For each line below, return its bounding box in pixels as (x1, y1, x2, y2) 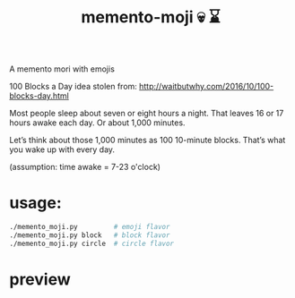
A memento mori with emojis (9, 64, 115, 74)
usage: (9, 193, 63, 213)
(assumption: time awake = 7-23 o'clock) (9, 162, 161, 173)
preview (9, 269, 72, 289)
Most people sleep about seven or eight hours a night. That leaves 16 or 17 (9, 108, 284, 119)
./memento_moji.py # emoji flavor (9, 223, 170, 232)
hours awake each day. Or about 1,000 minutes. (9, 117, 186, 128)
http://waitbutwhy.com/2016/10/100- (138, 81, 274, 92)
